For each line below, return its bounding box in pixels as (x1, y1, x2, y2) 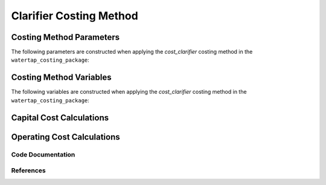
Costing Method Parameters (11, 32, 120, 42)
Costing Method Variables (11, 73, 112, 83)
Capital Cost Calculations (11, 112, 109, 123)
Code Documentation (11, 150, 75, 158)
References (11, 166, 46, 175)
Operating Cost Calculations (11, 132, 120, 142)
